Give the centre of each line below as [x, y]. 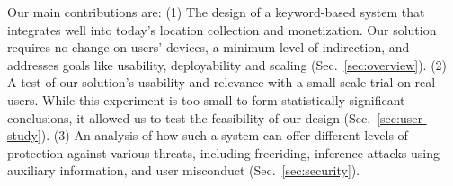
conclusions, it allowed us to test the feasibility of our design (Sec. [189, 117]
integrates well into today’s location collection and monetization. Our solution [222, 29]
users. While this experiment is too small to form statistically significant [206, 99]
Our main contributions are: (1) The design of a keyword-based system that [216, 12]
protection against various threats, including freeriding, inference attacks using [223, 152]
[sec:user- [402, 117]
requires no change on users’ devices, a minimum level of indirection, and [209, 47]
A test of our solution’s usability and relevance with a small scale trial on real [222, 82]
